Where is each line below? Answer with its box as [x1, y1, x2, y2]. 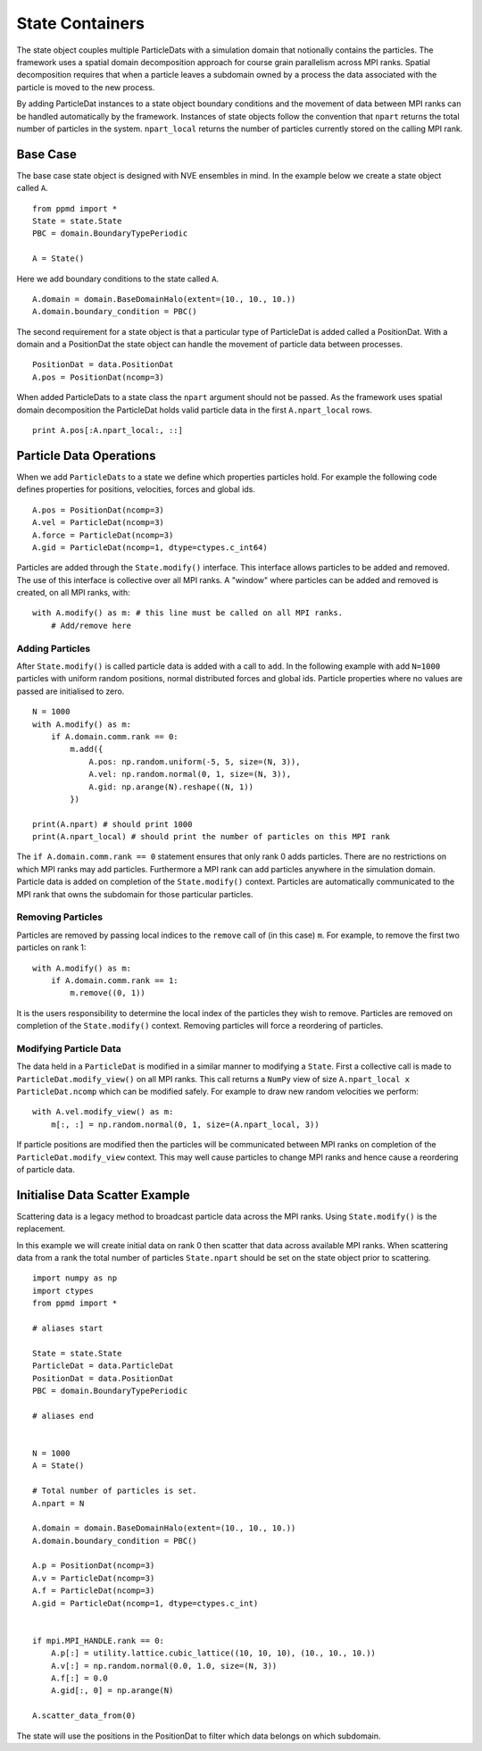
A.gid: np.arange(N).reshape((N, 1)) [88, 781, 254, 792]
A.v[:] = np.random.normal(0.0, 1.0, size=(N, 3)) [50, 1661, 278, 1671]
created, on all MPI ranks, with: [16, 588, 130, 598]
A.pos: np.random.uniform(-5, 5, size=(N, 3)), [88, 756, 301, 767]
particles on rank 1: [16, 942, 87, 953]
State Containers [16, 13, 145, 33]
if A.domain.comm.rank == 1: [50, 975, 179, 986]
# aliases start [32, 1323, 104, 1334]
